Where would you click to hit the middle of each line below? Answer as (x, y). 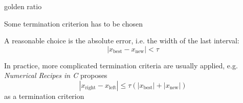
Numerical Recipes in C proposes (56, 75)
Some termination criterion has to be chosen (73, 23)
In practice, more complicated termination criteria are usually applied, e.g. (121, 65)
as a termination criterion (44, 96)
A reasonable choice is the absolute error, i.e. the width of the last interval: (122, 41)
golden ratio (23, 6)
